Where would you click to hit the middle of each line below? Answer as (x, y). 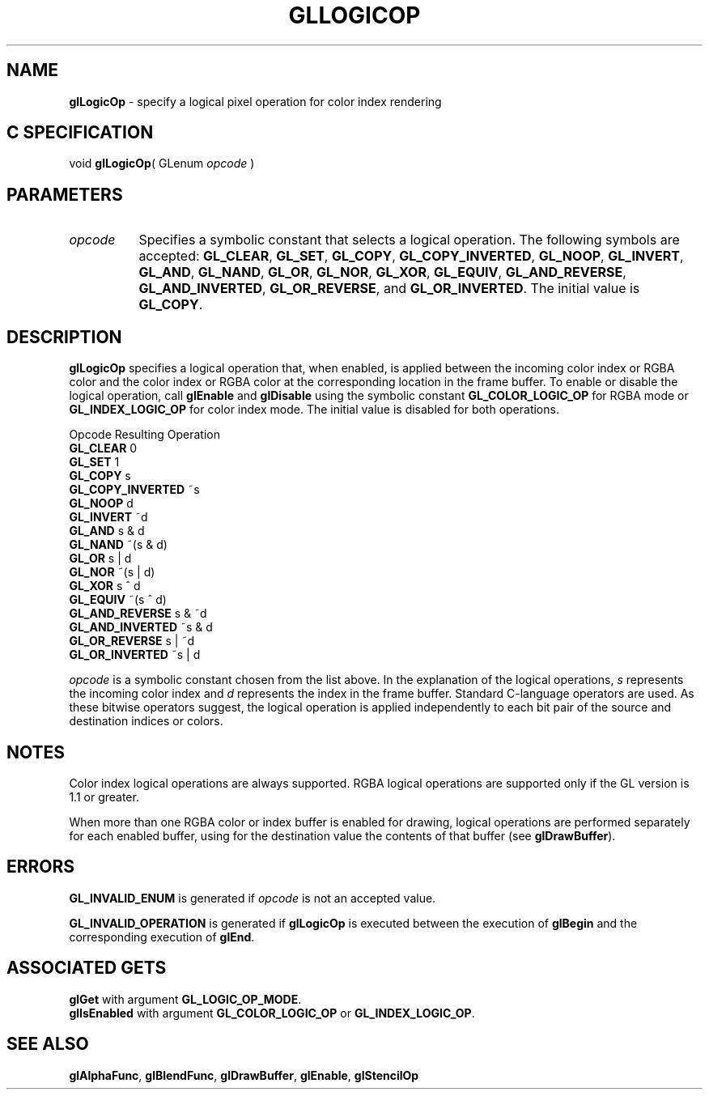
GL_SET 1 (94, 462)
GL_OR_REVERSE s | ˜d (132, 641)
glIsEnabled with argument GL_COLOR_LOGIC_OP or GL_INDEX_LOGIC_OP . (272, 1013)
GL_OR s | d (100, 559)
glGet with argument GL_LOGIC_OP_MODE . (185, 999)
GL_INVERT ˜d (108, 517)
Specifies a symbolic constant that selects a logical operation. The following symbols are (409, 240)
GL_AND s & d (107, 531)
